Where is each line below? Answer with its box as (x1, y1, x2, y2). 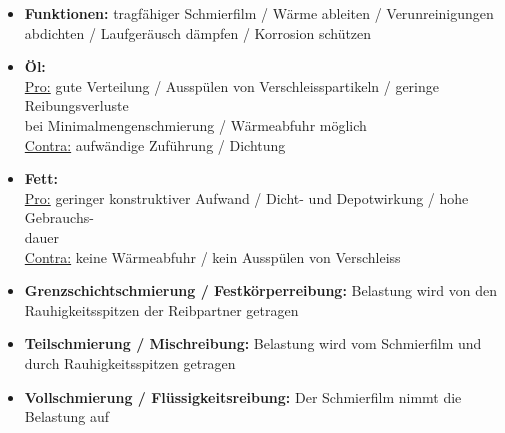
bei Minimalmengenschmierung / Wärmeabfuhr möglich (24, 114, 367, 135)
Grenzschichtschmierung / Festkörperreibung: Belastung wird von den (24, 280, 497, 301)
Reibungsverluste (24, 95, 129, 116)
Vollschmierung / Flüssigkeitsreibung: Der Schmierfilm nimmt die (24, 386, 462, 407)
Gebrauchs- (24, 207, 94, 228)
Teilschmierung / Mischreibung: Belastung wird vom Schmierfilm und (24, 333, 482, 354)
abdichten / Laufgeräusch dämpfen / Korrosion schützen (24, 22, 372, 43)
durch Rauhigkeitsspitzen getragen (24, 352, 236, 373)
